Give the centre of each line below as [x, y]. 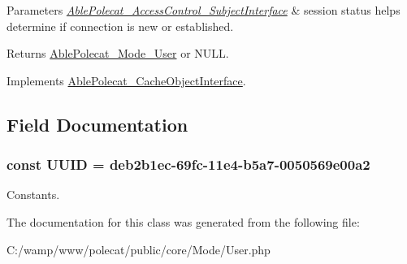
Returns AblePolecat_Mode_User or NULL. [118, 53]
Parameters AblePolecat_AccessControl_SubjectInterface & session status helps [203, 10]
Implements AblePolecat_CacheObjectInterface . [126, 80]
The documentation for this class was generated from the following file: [183, 221]
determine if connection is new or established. [120, 26]
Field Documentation [97, 124]
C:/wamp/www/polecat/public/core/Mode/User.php [139, 249]
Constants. [33, 195]
